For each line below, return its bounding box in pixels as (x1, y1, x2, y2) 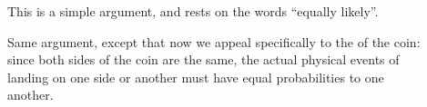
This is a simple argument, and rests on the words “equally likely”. (7, 2, 379, 20)
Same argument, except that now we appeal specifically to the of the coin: (7, 32, 421, 51)
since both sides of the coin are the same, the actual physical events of (7, 50, 400, 69)
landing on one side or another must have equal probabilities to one (7, 67, 384, 86)
